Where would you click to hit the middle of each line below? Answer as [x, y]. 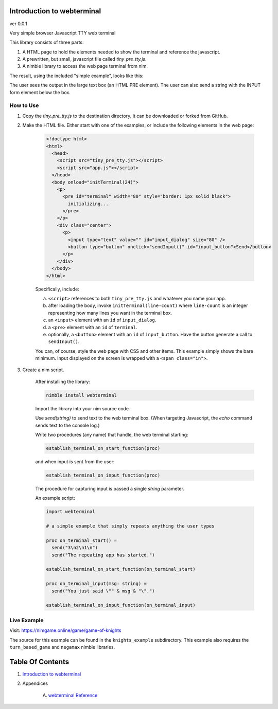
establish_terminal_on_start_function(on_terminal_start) [121, 569]
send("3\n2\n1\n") [75, 548]
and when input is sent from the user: [75, 461]
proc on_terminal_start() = [81, 540]
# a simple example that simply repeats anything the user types [130, 526]
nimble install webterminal [81, 395]
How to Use [24, 105]
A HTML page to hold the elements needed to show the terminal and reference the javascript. [121, 52]
